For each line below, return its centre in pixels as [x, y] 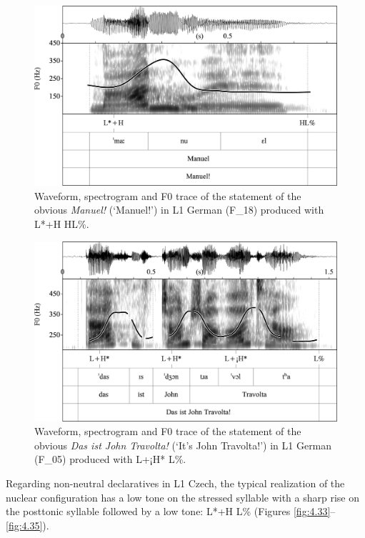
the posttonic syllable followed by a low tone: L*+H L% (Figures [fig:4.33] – [171, 511]
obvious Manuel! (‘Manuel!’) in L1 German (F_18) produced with [179, 210]
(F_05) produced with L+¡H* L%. [110, 459]
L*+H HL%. [62, 223]
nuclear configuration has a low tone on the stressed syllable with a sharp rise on [182, 497]
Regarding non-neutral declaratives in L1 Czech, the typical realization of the [175, 483]
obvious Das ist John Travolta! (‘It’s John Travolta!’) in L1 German [183, 445]
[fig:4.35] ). [27, 525]
